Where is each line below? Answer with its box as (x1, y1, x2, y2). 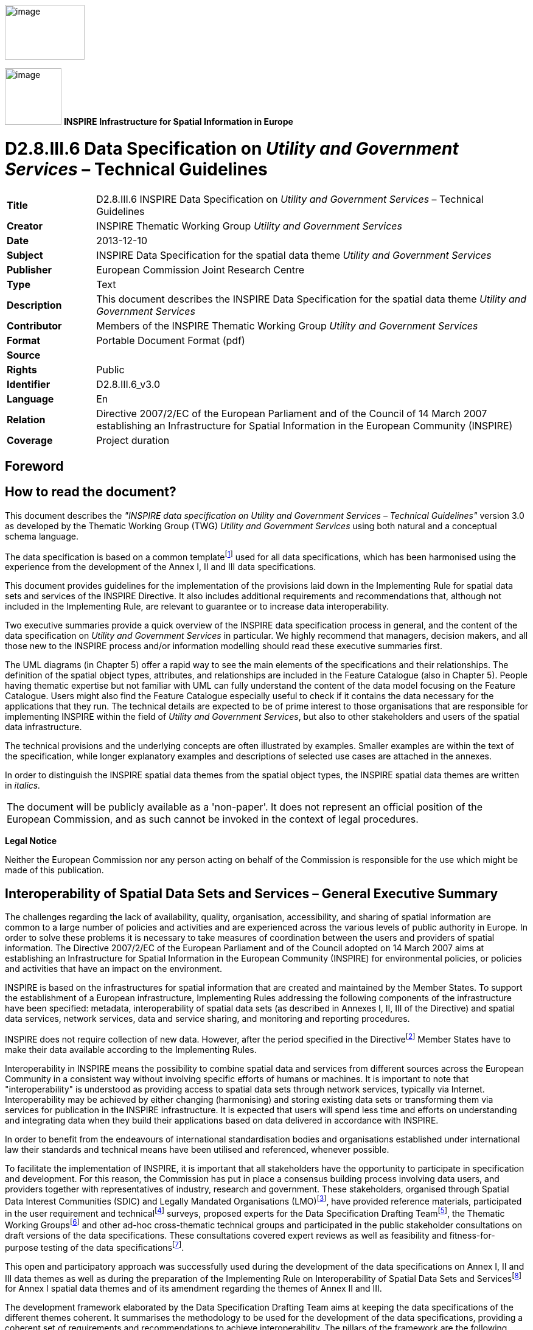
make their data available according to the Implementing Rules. (5, 1044, 257, 1055)
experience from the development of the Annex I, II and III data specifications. (5, 561, 316, 572)
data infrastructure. (5, 722, 82, 733)
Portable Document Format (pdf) (96, 334, 245, 347)
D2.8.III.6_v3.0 (96, 378, 161, 390)
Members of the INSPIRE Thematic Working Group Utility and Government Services (96, 319, 478, 332)
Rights (7, 363, 37, 376)
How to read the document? (5, 484, 176, 500)
